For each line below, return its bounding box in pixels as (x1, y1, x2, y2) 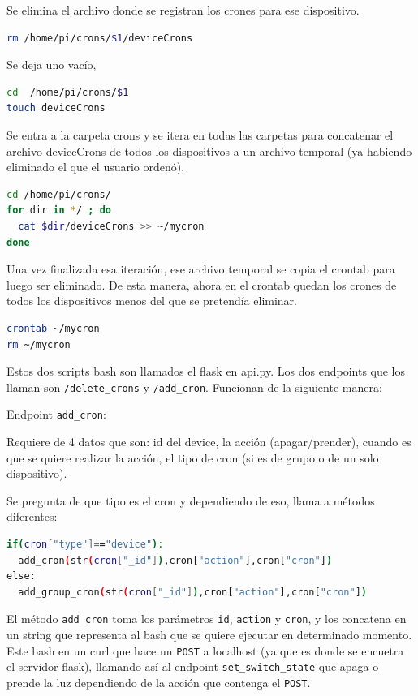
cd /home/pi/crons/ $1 (6, 86, 129, 98)
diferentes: (6, 508, 58, 525)
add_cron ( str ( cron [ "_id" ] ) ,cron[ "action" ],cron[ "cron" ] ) (18, 554, 333, 566)
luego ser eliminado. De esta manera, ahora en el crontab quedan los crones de (6, 276, 397, 293)
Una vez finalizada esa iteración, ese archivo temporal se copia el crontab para (6, 260, 395, 277)
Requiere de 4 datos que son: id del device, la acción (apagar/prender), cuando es (6, 433, 412, 449)
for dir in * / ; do (6, 204, 111, 217)
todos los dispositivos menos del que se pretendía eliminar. (6, 292, 297, 309)
